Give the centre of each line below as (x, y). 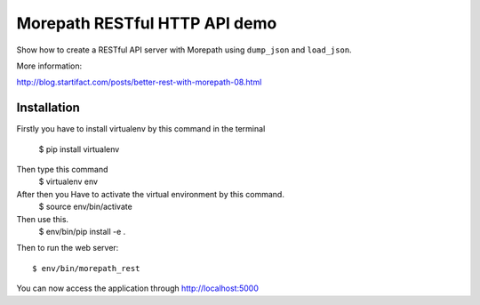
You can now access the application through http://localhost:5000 (138, 288)
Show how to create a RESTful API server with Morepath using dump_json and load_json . (184, 50)
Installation (48, 108)
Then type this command (62, 170)
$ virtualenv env (68, 181)
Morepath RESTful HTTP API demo (147, 23)
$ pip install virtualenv (79, 149)
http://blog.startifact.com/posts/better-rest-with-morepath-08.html (139, 82)
